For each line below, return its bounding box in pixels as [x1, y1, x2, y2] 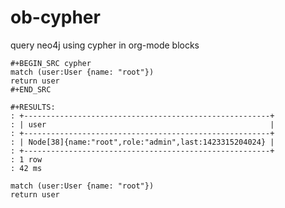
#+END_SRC [10, 84, 52, 95]
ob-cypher [10, 6, 101, 29]
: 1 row [10, 154, 43, 165]
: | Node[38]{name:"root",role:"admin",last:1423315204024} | [10, 137, 275, 147]
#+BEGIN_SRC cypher [10, 58, 92, 68]
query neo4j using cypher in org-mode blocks [10, 39, 200, 51]
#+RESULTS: [10, 102, 56, 112]
